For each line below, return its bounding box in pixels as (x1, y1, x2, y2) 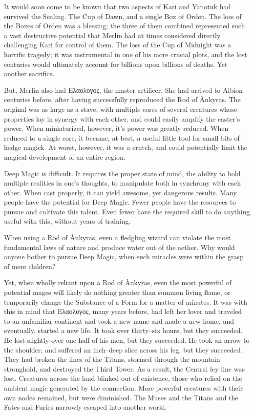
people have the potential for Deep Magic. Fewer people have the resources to (4, 197, 236, 207)
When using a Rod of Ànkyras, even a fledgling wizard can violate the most (4, 232, 231, 243)
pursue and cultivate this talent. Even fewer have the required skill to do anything (4, 206, 250, 216)
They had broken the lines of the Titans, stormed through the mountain (4, 354, 220, 364)
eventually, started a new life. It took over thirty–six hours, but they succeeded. (4, 325, 243, 335)
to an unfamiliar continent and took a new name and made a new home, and (4, 315, 234, 326)
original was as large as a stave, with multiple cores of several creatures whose (4, 104, 237, 114)
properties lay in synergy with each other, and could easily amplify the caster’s (4, 113, 240, 124)
